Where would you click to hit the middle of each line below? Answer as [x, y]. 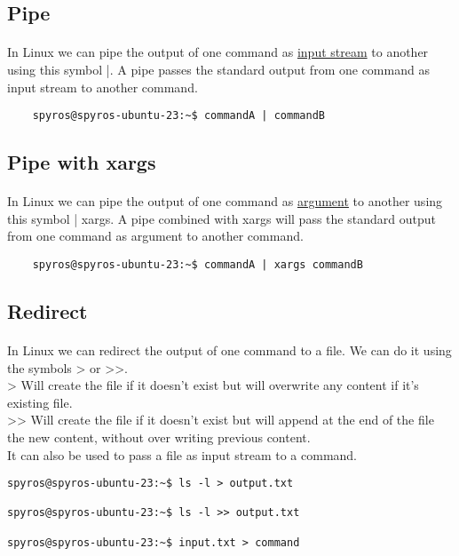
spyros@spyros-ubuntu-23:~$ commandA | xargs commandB [198, 264]
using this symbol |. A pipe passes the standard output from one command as [218, 69]
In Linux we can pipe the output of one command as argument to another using [225, 201]
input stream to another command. [103, 87]
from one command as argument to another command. [155, 236]
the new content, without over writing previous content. [159, 437]
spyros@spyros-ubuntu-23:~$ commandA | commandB [178, 116]
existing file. [40, 402]
